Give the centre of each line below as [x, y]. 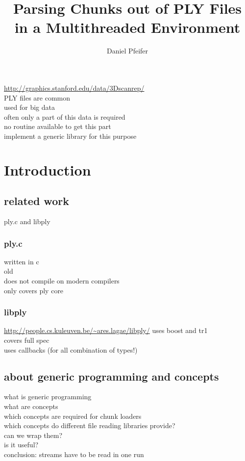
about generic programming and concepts [111, 376]
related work [37, 201]
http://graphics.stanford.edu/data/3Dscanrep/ [74, 88]
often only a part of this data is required [65, 116]
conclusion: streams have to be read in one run [74, 454]
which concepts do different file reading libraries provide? [90, 425]
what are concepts [31, 406]
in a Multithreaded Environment [127, 27]
